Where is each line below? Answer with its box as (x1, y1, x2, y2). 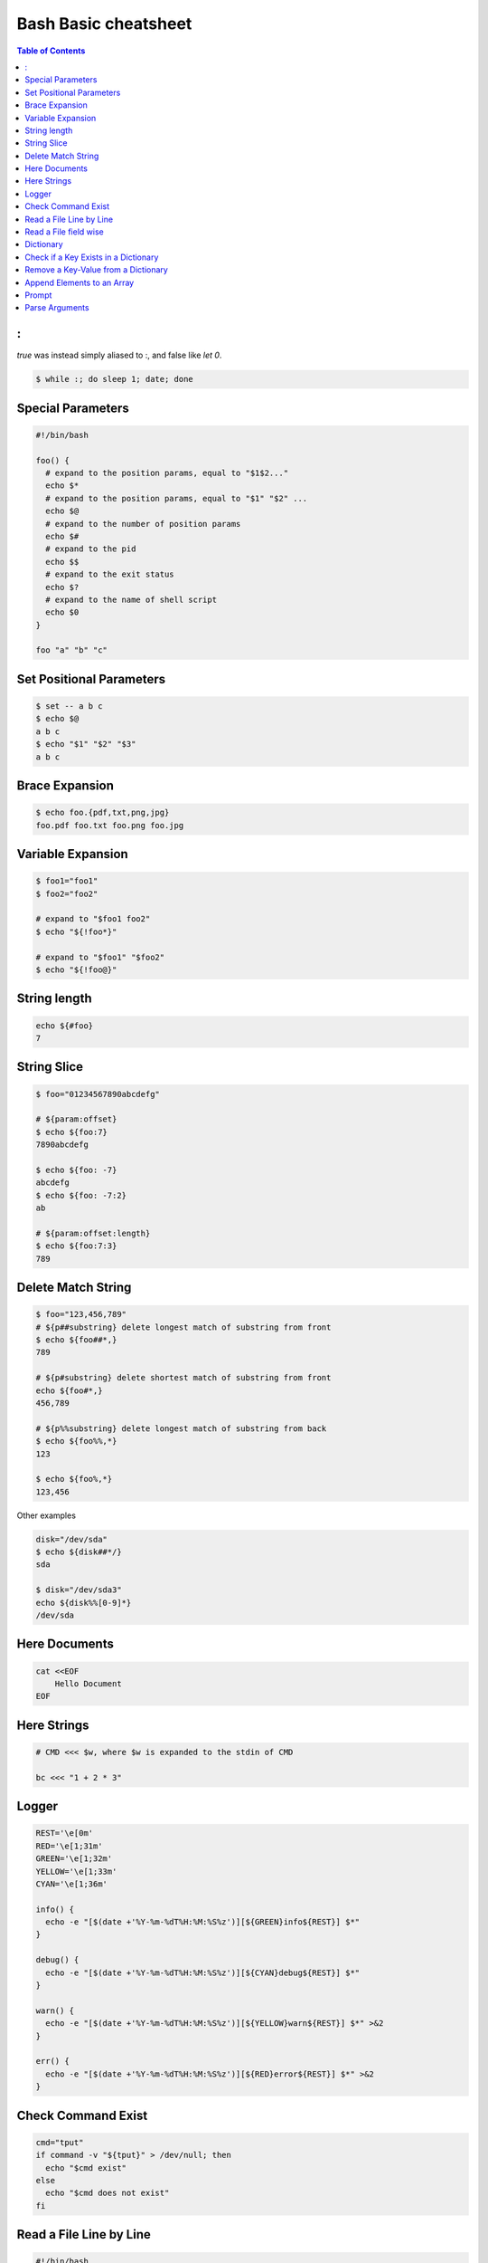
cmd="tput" (35, 2137, 84, 2147)
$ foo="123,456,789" (35, 1309, 127, 1320)
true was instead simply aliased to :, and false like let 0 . (16, 349, 222, 361)
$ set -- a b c (35, 702, 103, 711)
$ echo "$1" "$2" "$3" (35, 739, 136, 750)
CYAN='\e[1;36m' (35, 1878, 108, 1889)
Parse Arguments (24, 302, 89, 313)
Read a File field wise (24, 226, 104, 237)
